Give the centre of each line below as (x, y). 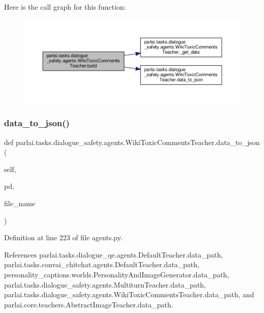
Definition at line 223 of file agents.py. (63, 237)
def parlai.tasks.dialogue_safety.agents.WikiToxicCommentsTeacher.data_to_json (132, 142)
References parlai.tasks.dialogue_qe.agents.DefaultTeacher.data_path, (114, 254)
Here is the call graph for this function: (65, 7)
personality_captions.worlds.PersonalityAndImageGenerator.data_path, (117, 274)
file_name (20, 203)
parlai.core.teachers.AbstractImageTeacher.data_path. (89, 304)
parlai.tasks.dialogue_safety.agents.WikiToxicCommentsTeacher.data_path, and (129, 294)
